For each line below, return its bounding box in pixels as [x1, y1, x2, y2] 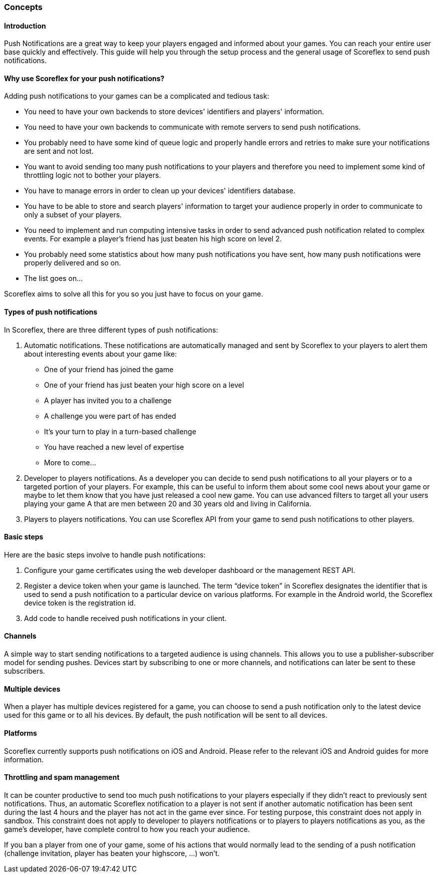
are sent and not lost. [24, 147, 94, 156]
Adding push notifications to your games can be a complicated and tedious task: [4, 92, 269, 101]
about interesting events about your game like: [24, 349, 177, 358]
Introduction [4, 21, 46, 30]
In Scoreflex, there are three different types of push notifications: [4, 325, 218, 334]
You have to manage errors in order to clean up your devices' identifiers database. [24, 186, 296, 195]
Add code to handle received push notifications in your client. [24, 614, 227, 623]
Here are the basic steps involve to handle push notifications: [4, 550, 206, 559]
